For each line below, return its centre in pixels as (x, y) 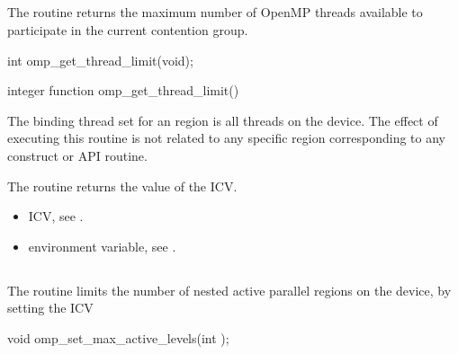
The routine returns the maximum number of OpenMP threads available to (215, 12)
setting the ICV (50, 308)
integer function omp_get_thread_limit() (123, 90)
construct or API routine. (77, 155)
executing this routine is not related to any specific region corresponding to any (227, 138)
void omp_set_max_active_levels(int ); (118, 337)
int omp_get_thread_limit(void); (100, 60)
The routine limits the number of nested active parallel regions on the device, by (229, 290)
